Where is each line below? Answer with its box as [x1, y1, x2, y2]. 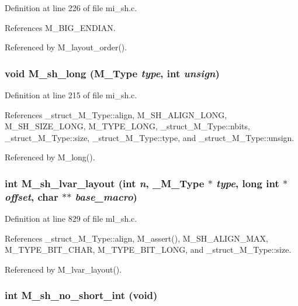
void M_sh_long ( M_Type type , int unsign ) [5, 66, 220, 80]
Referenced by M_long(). [5, 151, 95, 163]
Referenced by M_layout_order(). [5, 41, 127, 53]
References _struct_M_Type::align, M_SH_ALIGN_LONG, [5, 108, 227, 121]
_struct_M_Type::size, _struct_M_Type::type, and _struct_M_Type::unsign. [5, 131, 294, 143]
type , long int [216, 176, 279, 190]
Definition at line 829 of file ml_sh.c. [5, 212, 137, 225]
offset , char [5, 189, 58, 204]
